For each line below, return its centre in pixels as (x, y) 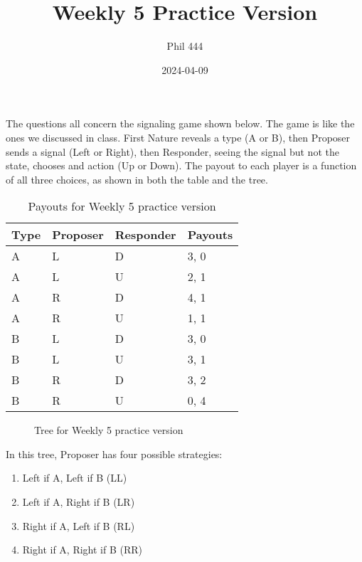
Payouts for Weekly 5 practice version (122, 206)
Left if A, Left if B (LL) (75, 478)
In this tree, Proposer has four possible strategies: (114, 454)
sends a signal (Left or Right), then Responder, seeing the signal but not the (172, 151)
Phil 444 (185, 46)
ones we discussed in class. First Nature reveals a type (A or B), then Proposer (178, 137)
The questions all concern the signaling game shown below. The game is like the (180, 123)
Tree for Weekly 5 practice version (109, 430)
